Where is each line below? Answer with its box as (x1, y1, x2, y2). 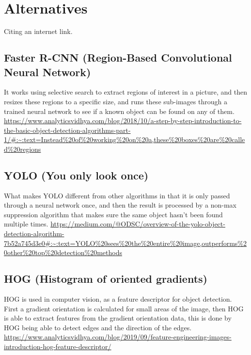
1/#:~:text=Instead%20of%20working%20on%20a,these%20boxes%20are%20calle (4, 134, 245, 145)
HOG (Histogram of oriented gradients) (4, 271, 207, 286)
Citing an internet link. (4, 26, 73, 36)
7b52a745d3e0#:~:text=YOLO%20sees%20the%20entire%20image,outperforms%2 (4, 238, 247, 248)
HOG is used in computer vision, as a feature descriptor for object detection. (4, 294, 232, 304)
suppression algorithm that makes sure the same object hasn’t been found (4, 209, 223, 219)
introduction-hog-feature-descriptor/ (4, 341, 111, 351)
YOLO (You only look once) (4, 167, 149, 182)
